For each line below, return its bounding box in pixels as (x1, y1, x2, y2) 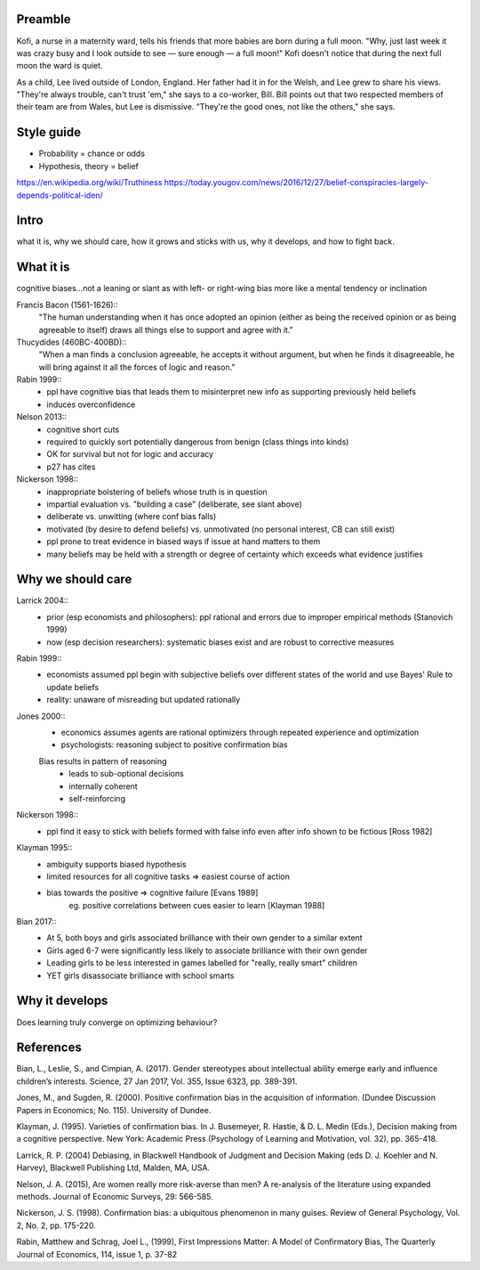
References (16, 1040, 82, 1055)
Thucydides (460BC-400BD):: (16, 337, 127, 347)
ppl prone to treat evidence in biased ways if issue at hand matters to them (46, 536, 321, 547)
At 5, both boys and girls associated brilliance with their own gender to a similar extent (46, 932, 364, 943)
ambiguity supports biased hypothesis (46, 859, 187, 869)
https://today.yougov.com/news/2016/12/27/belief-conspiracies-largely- (164, 177, 428, 188)
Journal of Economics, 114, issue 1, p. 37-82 (16, 1249, 178, 1259)
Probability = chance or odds (38, 148, 146, 159)
